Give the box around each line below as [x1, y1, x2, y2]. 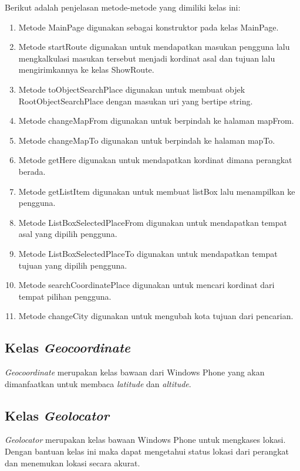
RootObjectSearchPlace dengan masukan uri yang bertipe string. [18, 94, 253, 107]
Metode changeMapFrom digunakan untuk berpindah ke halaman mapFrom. [18, 114, 294, 127]
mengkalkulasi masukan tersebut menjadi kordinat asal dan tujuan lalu [18, 52, 275, 64]
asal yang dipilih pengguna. [18, 228, 117, 240]
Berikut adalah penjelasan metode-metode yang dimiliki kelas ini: [5, 1, 241, 13]
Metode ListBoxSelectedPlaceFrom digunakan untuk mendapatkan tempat [18, 216, 287, 228]
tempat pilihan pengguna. [18, 290, 112, 302]
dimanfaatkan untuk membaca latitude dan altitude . [5, 377, 191, 389]
